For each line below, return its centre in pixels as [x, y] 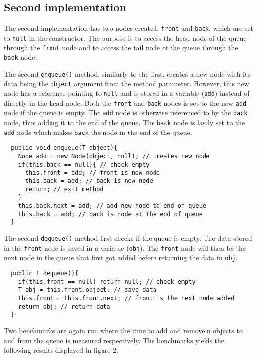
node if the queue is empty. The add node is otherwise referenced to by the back [126, 112]
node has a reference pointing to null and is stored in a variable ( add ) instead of [127, 93]
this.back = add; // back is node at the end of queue [110, 214]
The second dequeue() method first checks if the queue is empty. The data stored [128, 238]
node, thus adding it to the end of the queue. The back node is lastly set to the [125, 122]
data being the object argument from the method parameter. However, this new [127, 83]
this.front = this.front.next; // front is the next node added [126, 298]
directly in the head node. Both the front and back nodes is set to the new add [125, 103]
